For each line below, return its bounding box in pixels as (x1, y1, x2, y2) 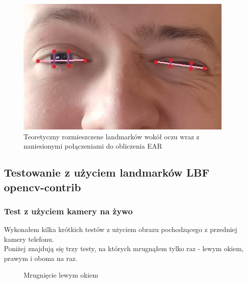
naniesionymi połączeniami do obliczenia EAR (24, 141, 162, 151)
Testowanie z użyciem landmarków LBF (4, 165, 210, 180)
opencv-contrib (4, 179, 81, 194)
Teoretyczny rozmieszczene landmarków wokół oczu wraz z (24, 131, 199, 141)
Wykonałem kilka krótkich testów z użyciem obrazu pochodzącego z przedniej (4, 224, 237, 234)
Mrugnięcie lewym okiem (24, 269, 99, 280)
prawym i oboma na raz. (4, 253, 77, 263)
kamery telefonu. (4, 233, 54, 244)
